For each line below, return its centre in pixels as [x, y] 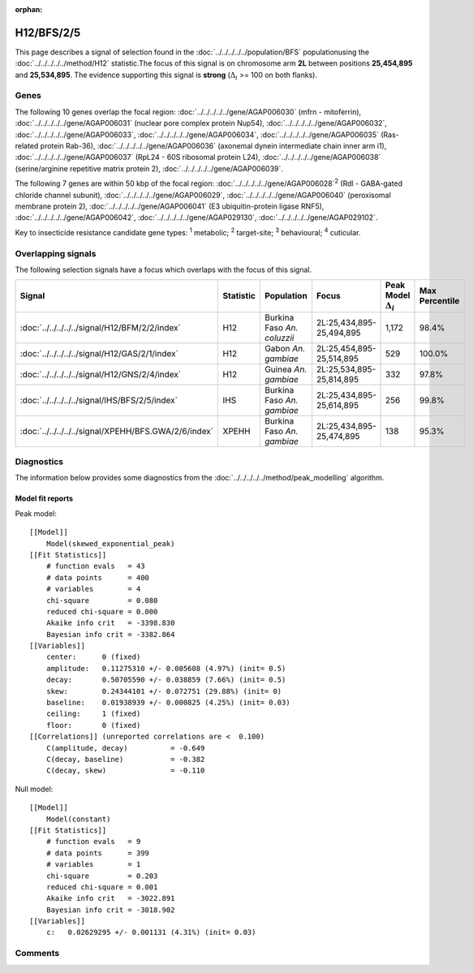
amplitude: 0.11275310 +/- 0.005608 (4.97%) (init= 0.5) [166, 668]
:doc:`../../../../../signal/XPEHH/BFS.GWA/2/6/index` [117, 431]
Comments [37, 954]
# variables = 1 [93, 865]
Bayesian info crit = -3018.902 [110, 910]
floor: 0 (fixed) [93, 725]
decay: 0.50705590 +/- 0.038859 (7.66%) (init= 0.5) [166, 680]
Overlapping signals [56, 253]
